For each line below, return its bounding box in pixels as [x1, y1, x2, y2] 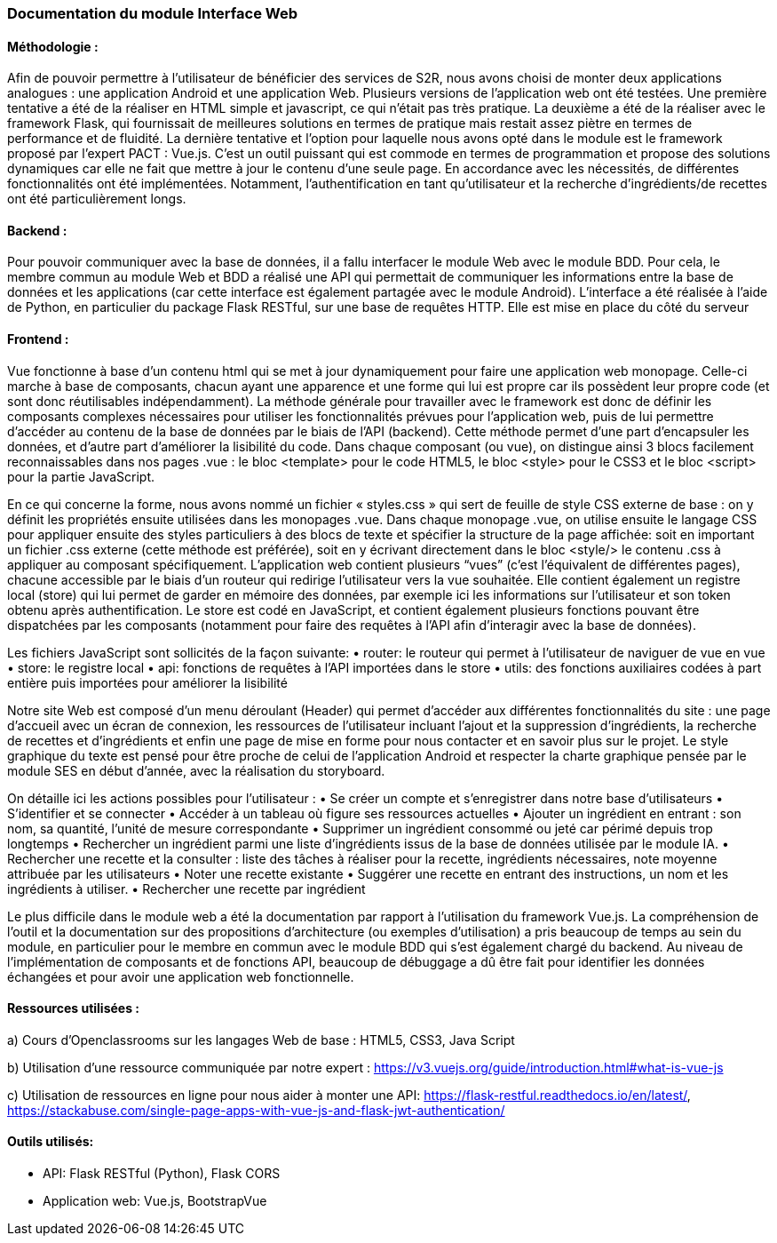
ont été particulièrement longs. [7, 191, 186, 207]
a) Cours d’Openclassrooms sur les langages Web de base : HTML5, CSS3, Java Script [7, 1032, 515, 1048]
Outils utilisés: [7, 1134, 94, 1150]
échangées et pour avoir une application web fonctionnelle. [7, 968, 354, 984]
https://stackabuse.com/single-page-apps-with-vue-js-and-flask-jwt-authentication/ [7, 1102, 505, 1118]
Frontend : [7, 331, 69, 347]
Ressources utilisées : [7, 1000, 140, 1016]
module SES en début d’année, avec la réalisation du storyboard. [7, 762, 385, 778]
